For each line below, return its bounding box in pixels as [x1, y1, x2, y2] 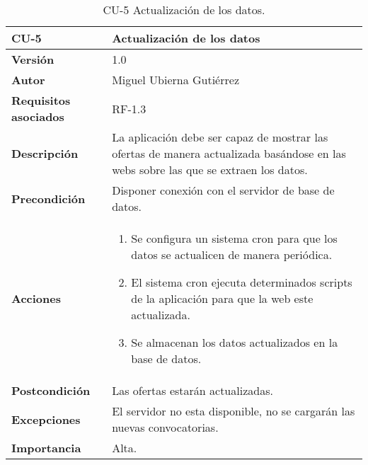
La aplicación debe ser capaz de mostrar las [112, 129, 328, 145]
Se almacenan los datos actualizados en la [131, 334, 338, 350]
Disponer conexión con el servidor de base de [112, 182, 335, 198]
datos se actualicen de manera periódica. [131, 246, 333, 263]
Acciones [11, 290, 61, 306]
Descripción [11, 145, 79, 161]
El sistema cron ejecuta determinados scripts [131, 274, 352, 290]
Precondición [11, 190, 86, 207]
